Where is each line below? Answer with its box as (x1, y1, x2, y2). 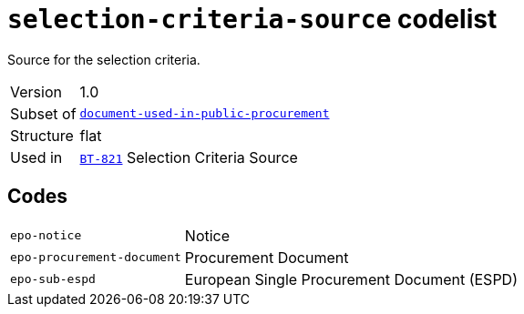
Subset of (10, 104, 77, 123)
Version (10, 82, 62, 101)
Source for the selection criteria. (7, 51, 200, 67)
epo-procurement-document (10, 250, 181, 265)
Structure (10, 126, 74, 145)
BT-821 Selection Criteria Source (79, 147, 298, 167)
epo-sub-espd (10, 272, 96, 287)
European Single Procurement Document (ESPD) (184, 269, 518, 289)
